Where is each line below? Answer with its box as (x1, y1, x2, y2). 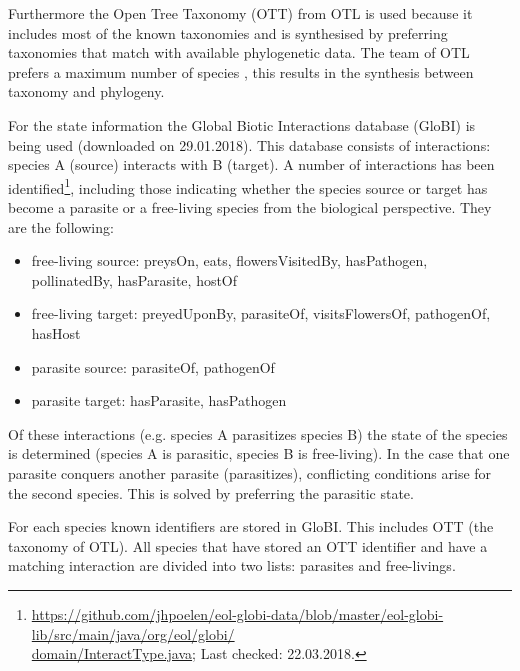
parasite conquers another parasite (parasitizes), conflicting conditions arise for (8, 462, 492, 483)
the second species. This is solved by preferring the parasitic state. (8, 482, 414, 503)
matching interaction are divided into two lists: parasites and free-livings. (8, 555, 456, 576)
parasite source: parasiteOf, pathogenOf (31, 356, 275, 377)
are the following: (8, 216, 114, 237)
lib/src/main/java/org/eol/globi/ (31, 623, 235, 644)
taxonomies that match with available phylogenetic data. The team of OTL (8, 42, 470, 63)
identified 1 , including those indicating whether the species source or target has (8, 174, 488, 198)
